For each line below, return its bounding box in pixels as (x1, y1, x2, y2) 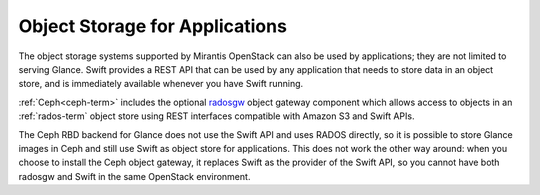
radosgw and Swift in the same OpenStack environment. (18, 170, 251, 182)
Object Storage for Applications (18, 15, 287, 37)
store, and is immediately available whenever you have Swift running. (18, 78, 304, 90)
